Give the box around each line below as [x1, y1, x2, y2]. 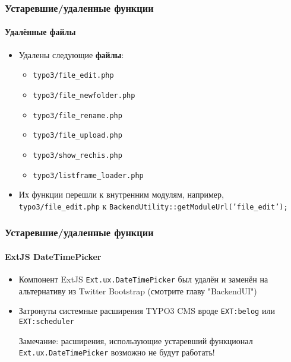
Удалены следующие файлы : [18, 48, 124, 61]
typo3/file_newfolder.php [33, 91, 135, 100]
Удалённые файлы [5, 26, 76, 38]
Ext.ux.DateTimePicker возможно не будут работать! [18, 346, 215, 358]
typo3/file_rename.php [33, 111, 122, 120]
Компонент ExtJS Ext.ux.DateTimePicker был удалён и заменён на [18, 273, 268, 285]
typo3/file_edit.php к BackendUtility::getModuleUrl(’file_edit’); [18, 199, 288, 212]
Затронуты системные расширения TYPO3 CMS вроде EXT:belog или [18, 304, 275, 317]
